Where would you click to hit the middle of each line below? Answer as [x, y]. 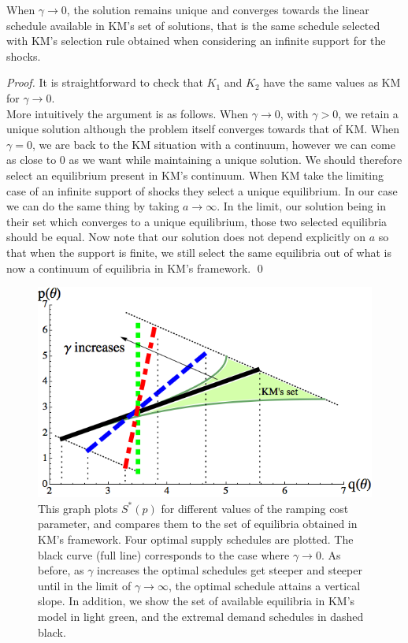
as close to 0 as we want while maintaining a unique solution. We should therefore [204, 160]
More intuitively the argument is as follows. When [128, 113]
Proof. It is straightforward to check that [105, 82]
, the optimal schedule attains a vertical [264, 585]
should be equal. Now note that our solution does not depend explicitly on [186, 237]
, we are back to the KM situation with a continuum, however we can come [213, 144]
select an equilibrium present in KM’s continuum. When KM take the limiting [195, 175]
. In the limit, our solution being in [302, 206]
